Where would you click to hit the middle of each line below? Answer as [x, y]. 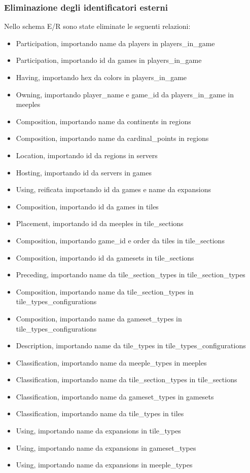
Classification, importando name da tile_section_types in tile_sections [127, 379]
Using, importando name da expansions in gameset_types [106, 447]
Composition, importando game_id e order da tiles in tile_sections [120, 240]
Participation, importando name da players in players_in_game [115, 43]
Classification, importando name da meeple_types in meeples [111, 362]
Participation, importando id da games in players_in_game [109, 60]
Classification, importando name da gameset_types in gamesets [115, 396]
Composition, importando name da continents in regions [103, 121]
